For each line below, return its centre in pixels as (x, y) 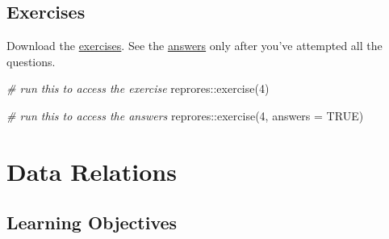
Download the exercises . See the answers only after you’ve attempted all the (194, 46)
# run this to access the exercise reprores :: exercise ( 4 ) (138, 88)
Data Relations (92, 171)
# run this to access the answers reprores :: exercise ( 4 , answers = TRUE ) (185, 115)
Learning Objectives (92, 222)
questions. (31, 61)
